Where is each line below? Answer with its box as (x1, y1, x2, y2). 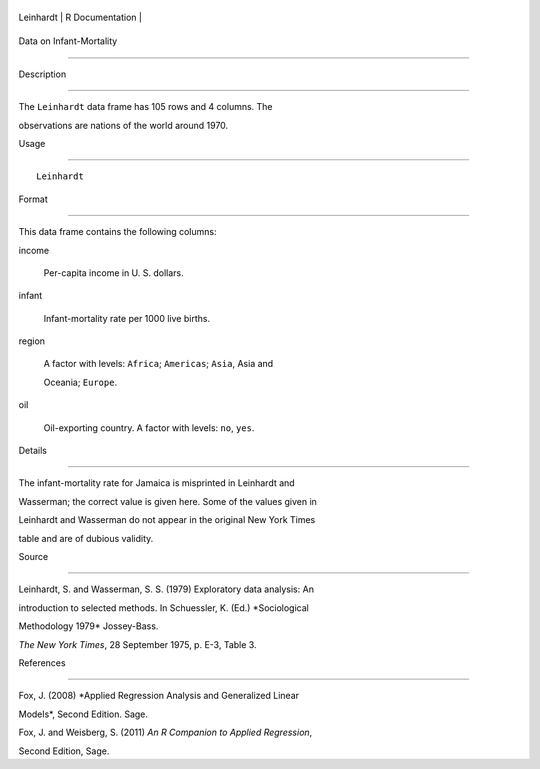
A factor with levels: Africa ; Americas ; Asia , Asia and (43, 358, 274, 370)
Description (18, 68, 67, 80)
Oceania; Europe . (43, 376, 118, 388)
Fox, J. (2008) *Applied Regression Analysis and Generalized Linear (18, 690, 300, 702)
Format (18, 193, 49, 205)
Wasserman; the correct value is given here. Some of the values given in (18, 495, 317, 507)
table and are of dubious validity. (18, 532, 154, 544)
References (18, 656, 66, 669)
